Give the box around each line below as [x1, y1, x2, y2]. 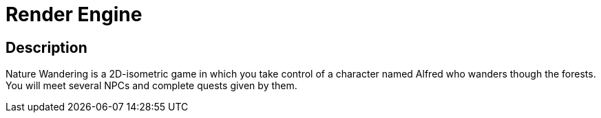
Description [6, 38, 87, 56]
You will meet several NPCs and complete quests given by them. [6, 80, 297, 92]
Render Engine [6, 3, 143, 26]
